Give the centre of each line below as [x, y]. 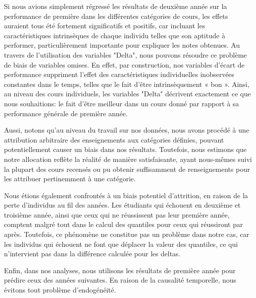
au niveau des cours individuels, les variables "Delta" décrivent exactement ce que [128, 94]
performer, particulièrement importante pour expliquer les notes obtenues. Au [122, 45]
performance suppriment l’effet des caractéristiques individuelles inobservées [119, 74]
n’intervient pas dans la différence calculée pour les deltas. [92, 254]
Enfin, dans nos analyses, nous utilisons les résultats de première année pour [120, 270]
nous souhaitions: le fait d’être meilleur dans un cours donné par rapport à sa [122, 103]
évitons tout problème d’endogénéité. [60, 290]
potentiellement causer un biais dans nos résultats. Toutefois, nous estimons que [126, 149]
